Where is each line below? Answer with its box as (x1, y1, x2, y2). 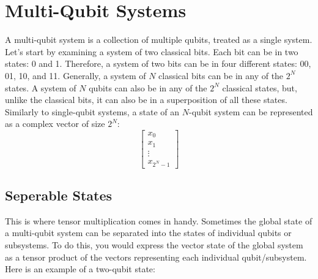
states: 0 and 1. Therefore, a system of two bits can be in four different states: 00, (5, 57, 311, 70)
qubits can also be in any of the (89, 81, 207, 94)
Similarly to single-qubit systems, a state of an (5, 105, 180, 118)
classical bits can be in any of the (158, 69, 284, 82)
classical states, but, (222, 81, 297, 94)
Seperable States (5, 186, 113, 205)
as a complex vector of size (5, 117, 105, 130)
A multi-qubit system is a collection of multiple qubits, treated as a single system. (5, 33, 312, 46)
